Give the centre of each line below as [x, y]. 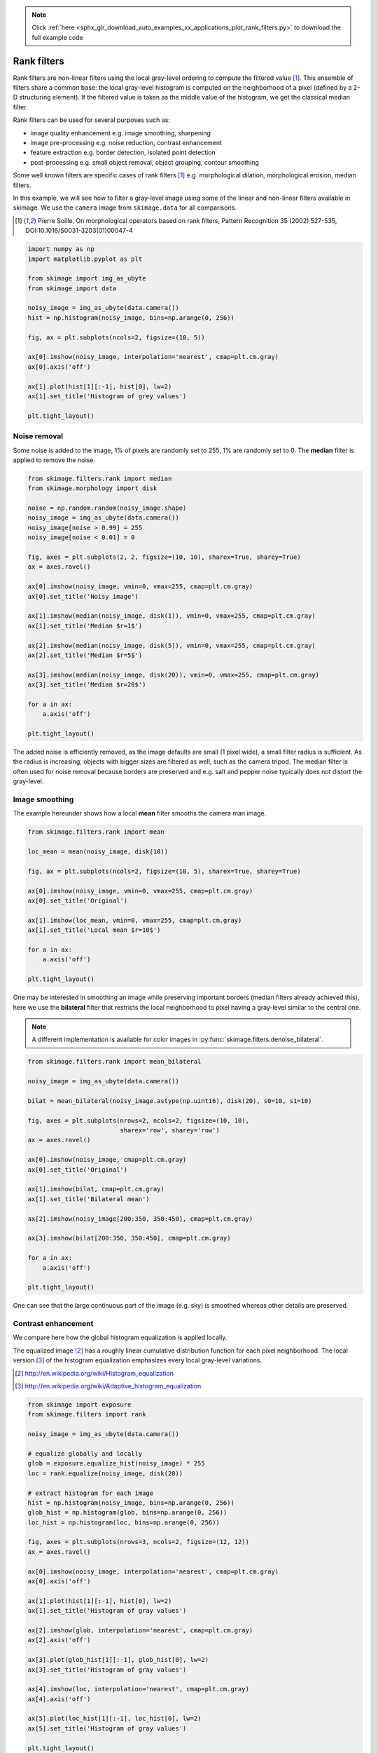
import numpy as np [61, 249]
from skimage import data [72, 288]
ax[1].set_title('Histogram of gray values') [107, 1611]
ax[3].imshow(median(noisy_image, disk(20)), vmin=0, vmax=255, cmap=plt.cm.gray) [174, 675]
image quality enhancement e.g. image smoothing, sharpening [121, 133]
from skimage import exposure [79, 1405]
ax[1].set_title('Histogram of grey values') [107, 396]
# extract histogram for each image [91, 1493]
